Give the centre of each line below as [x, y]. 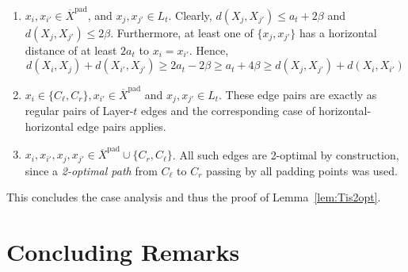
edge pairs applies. [122, 126]
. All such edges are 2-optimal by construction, [286, 154]
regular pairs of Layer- [79, 111]
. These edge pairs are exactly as [298, 95]
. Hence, [209, 50]
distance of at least [71, 50]
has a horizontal [338, 32]
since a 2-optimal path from [91, 170]
